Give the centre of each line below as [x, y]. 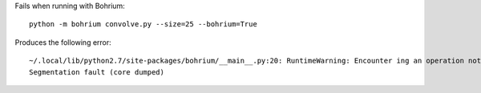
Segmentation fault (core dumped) [97, 72]
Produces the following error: [63, 42]
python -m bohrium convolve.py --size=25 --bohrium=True [143, 24]
